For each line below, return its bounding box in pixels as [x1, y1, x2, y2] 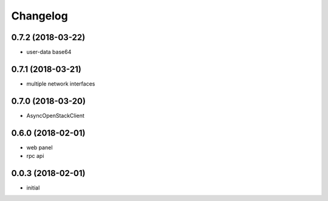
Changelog [11, 9, 68, 22]
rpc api [26, 152, 44, 160]
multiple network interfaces [26, 80, 95, 87]
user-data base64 [26, 49, 72, 56]
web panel [26, 143, 53, 151]
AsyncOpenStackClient [26, 112, 85, 119]
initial [26, 184, 40, 191]
